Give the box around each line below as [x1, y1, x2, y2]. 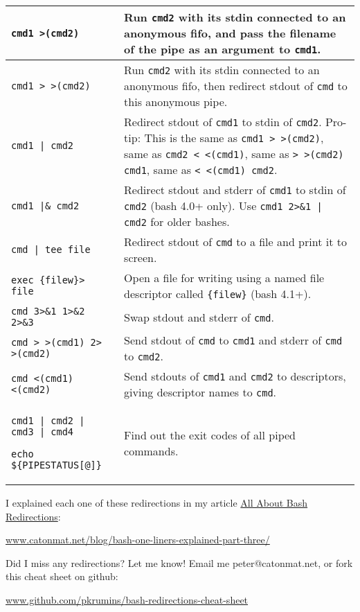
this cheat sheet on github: [6, 569, 118, 584]
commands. [124, 443, 179, 459]
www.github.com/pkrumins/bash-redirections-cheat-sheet [6, 592, 249, 606]
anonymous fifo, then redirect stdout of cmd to [124, 78, 348, 94]
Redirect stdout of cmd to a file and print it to [124, 234, 347, 250]
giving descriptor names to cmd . [124, 384, 277, 400]
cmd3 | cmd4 [11, 426, 74, 437]
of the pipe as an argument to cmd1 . [124, 41, 321, 57]
